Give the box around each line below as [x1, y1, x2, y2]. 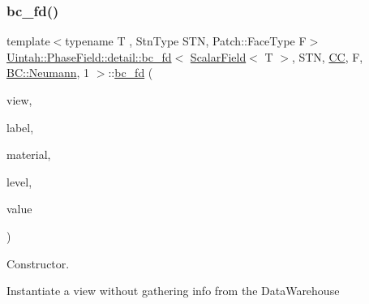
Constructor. [6, 255, 70, 272]
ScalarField [190, 48, 247, 65]
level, [6, 173, 32, 190]
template [6, 32, 50, 49]
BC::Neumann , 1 [6, 64, 90, 81]
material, [6, 146, 51, 163]
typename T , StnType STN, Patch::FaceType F [65, 32, 307, 49]
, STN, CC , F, [291, 48, 363, 65]
